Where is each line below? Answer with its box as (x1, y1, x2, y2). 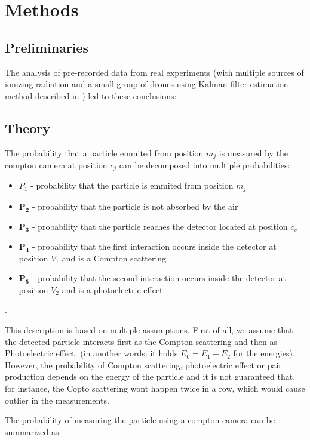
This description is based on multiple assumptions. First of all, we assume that (5, 324, 293, 336)
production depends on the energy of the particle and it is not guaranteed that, (5, 370, 296, 383)
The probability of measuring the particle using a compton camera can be (5, 414, 275, 426)
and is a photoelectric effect (62, 283, 163, 296)
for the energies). (233, 347, 295, 359)
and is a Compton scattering (62, 251, 167, 264)
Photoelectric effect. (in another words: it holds (5, 347, 178, 359)
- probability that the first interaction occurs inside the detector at (32, 240, 277, 253)
